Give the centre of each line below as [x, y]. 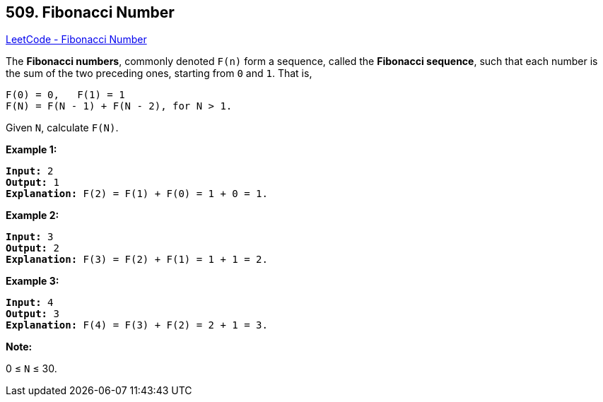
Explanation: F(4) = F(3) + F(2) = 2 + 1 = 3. [137, 325]
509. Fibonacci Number [90, 12]
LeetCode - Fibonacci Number [76, 40]
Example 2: [33, 215]
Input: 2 [30, 171]
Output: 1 [33, 183]
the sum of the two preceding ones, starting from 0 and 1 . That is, [159, 73]
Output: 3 [33, 314]
